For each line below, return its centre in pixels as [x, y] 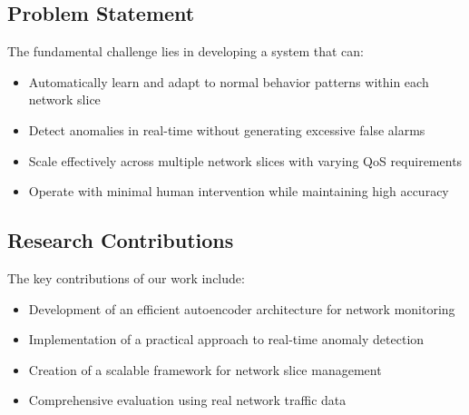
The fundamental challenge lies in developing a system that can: [186, 51]
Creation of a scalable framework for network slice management [205, 369]
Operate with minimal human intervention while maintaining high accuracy [239, 191]
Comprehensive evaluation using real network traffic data [187, 400]
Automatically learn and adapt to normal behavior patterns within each [229, 81]
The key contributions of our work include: [126, 277]
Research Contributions [121, 240]
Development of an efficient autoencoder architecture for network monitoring [242, 308]
